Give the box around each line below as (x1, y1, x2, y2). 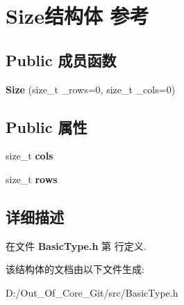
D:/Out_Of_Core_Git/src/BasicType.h (6, 285, 178, 299)
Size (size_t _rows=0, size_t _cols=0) (6, 81, 176, 96)
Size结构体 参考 (6, 1, 149, 30)
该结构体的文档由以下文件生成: (6, 262, 144, 276)
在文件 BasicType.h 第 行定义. (6, 238, 147, 253)
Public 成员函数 (6, 49, 117, 70)
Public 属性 (6, 116, 87, 137)
